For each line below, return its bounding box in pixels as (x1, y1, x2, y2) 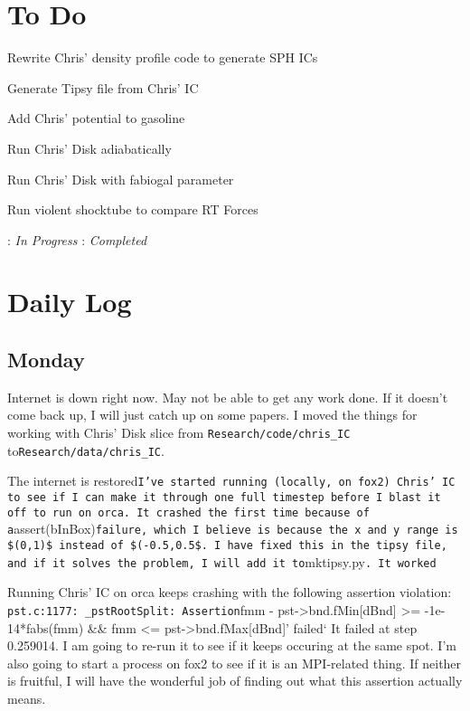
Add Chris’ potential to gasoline (7, 109, 185, 128)
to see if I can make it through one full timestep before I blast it (7, 491, 441, 505)
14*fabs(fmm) (7, 618, 84, 637)
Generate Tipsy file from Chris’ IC (7, 78, 199, 97)
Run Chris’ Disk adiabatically (7, 138, 172, 157)
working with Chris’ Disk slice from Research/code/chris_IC (7, 423, 351, 442)
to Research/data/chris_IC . (7, 441, 164, 460)
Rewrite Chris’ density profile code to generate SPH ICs (7, 48, 318, 67)
